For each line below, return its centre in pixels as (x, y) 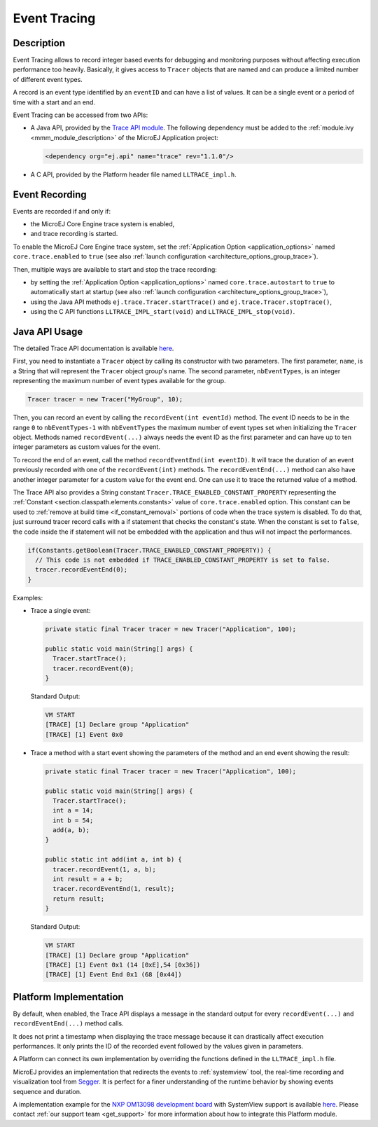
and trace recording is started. (74, 234)
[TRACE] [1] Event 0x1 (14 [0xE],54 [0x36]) (123, 964)
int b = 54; (73, 820)
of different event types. (48, 79)
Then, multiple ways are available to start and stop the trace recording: (115, 269)
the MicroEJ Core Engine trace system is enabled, (103, 224)
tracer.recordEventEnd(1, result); (114, 889)
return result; (79, 899)
